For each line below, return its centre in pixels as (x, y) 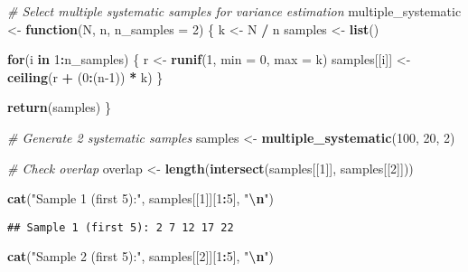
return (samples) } (59, 107)
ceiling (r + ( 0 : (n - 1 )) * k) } (85, 76)
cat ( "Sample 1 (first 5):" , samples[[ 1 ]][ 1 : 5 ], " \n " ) (141, 198)
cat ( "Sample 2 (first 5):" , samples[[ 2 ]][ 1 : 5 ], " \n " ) (141, 256)
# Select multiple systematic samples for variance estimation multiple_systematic (234, 11)
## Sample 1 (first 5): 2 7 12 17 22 (121, 227)
